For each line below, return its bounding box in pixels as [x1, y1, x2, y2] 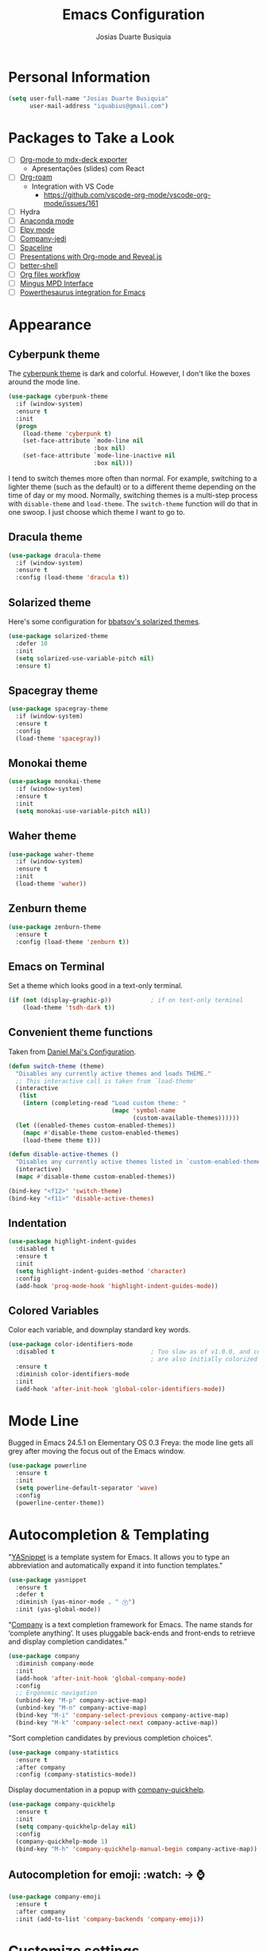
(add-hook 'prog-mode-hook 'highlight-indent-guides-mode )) [15, 1282, 219, 1290]
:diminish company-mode [15, 1659, 94, 1668]
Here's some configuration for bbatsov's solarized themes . [8, 617, 201, 626]
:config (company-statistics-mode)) [15, 1770, 137, 1779]
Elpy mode [19, 224, 56, 234]
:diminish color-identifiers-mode [15, 1370, 130, 1378]
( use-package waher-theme [8, 850, 94, 859]
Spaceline [19, 243, 53, 252]
